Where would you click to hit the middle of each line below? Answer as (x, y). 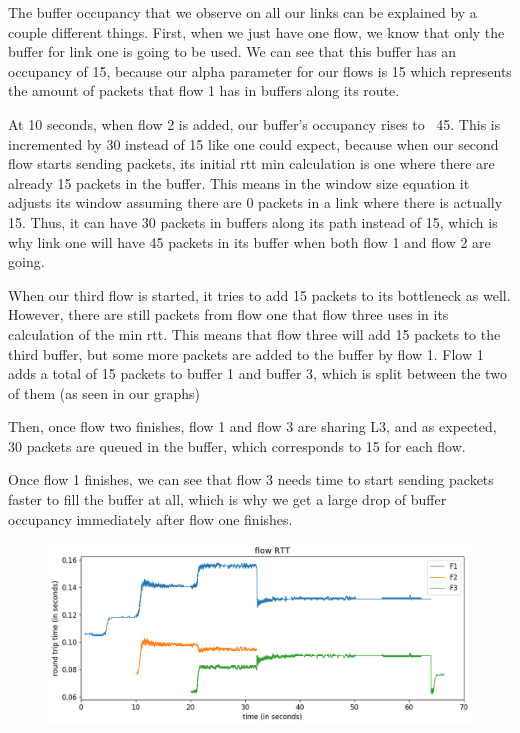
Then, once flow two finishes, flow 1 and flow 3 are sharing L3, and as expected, (252, 426)
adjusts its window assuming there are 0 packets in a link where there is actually (255, 202)
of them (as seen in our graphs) (104, 392)
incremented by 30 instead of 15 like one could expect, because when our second (253, 143)
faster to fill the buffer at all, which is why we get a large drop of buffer (227, 499)
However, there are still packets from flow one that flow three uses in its (228, 314)
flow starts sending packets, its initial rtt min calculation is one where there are (251, 163)
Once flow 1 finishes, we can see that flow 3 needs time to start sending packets (251, 479)
